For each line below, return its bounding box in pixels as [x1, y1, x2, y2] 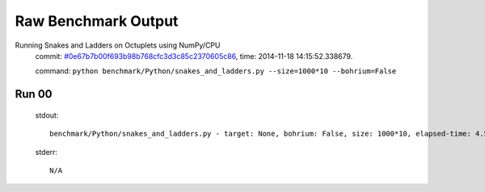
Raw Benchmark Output [15, 12, 179, 30]
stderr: [35, 147, 58, 157]
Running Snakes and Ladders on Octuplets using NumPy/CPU [15, 40, 221, 50]
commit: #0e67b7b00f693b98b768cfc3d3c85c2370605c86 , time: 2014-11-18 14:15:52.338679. [35, 51, 353, 61]
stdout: [35, 110, 59, 120]
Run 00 [15, 87, 53, 101]
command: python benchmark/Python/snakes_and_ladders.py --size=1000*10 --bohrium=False [35, 66, 397, 76]
